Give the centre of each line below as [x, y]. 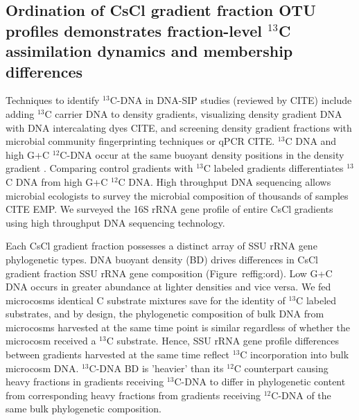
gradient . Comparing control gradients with [99, 168]
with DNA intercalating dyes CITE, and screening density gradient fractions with [179, 127]
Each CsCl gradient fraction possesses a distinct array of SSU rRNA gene [161, 246]
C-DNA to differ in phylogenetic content [260, 382]
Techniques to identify [53, 100]
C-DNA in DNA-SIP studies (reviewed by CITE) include [231, 100]
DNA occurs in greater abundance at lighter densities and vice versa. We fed [168, 287]
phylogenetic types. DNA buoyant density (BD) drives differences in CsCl [162, 259]
